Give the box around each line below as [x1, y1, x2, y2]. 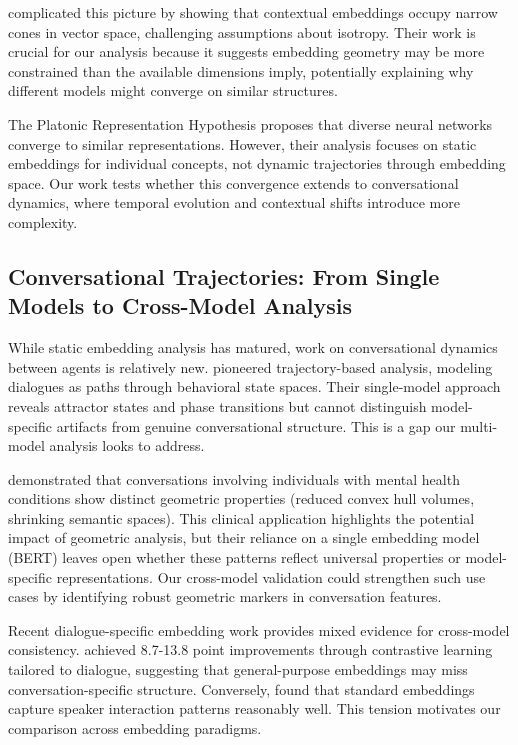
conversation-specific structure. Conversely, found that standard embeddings [8, 678, 475, 699]
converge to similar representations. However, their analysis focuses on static [8, 133, 477, 154]
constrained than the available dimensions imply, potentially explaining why [8, 60, 474, 81]
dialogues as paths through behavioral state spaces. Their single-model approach [8, 376, 501, 397]
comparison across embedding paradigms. [8, 717, 262, 738]
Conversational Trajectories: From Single [8, 260, 440, 291]
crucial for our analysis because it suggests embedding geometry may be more [8, 41, 485, 62]
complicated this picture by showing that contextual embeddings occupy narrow [8, 2, 498, 22]
